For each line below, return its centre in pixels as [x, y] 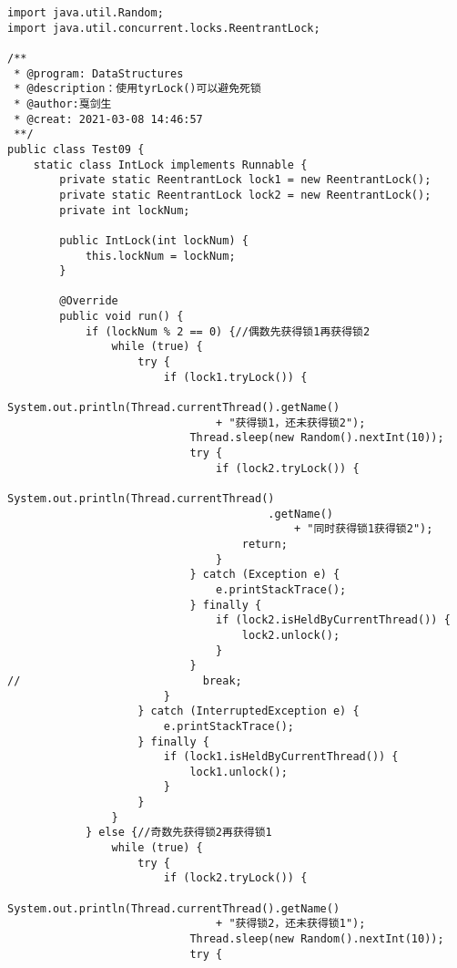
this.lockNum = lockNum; [160, 256]
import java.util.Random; [86, 13]
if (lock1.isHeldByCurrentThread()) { [281, 757]
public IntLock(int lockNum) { [154, 240]
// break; [125, 680]
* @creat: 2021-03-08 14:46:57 [108, 119]
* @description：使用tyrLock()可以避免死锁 [137, 89]
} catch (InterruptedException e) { [249, 711]
